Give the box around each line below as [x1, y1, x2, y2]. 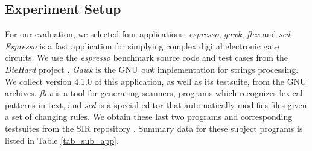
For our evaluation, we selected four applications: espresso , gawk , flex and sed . [5, 28, 293, 40]
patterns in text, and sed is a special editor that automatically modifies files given [5, 98, 307, 111]
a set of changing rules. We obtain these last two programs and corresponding [5, 110, 293, 123]
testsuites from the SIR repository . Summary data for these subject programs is [5, 122, 303, 134]
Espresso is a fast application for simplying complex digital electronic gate [5, 39, 279, 52]
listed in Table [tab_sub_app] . [5, 134, 119, 146]
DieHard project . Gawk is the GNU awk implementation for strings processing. [5, 63, 299, 75]
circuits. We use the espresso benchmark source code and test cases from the [5, 51, 288, 64]
